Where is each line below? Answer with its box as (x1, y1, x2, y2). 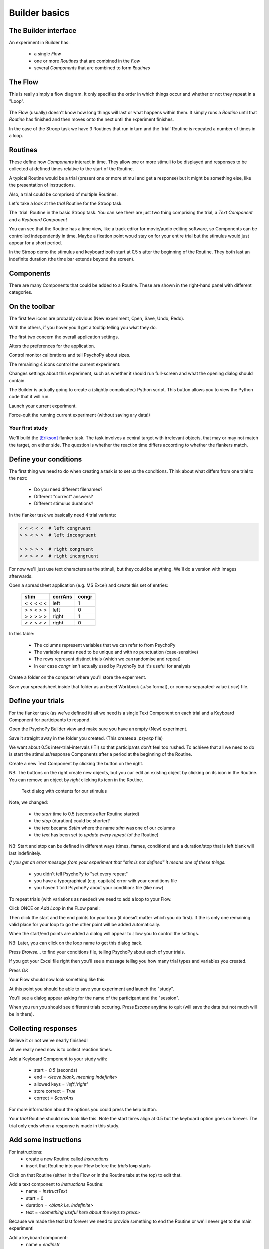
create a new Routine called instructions (26, 1156, 109, 1162)
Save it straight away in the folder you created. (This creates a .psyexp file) (9, 735, 163, 741)
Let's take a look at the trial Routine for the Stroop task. (9, 200, 123, 206)
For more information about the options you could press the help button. (9, 1106, 157, 1112)
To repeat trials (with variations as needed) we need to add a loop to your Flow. (9, 896, 172, 902)
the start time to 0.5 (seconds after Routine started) (34, 811, 140, 817)
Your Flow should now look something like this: (9, 977, 106, 983)
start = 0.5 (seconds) (34, 1067, 78, 1073)
